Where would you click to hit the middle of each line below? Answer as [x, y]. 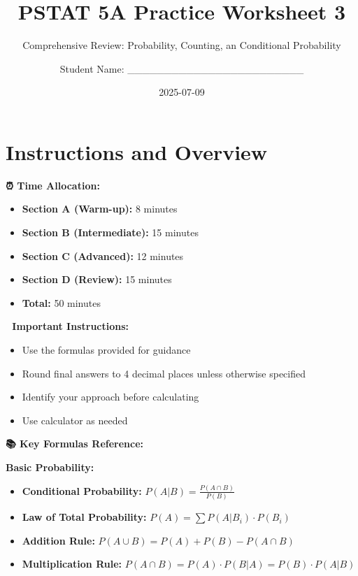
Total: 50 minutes [61, 302]
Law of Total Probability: [84, 517]
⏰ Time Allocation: [53, 185]
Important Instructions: [71, 326]
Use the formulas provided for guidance [106, 350]
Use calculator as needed [75, 420]
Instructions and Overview [137, 151]
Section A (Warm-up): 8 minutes [100, 209]
